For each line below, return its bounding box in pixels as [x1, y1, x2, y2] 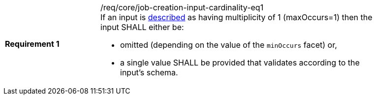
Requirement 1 [5, 39, 60, 49]
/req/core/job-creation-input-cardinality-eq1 [100, 2, 264, 12]
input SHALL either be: [100, 22, 184, 32]
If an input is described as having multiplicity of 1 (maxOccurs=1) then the [100, 12, 373, 22]
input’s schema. [120, 67, 178, 77]
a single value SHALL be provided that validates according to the [120, 58, 360, 67]
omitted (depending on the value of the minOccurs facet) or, [120, 40, 337, 50]
